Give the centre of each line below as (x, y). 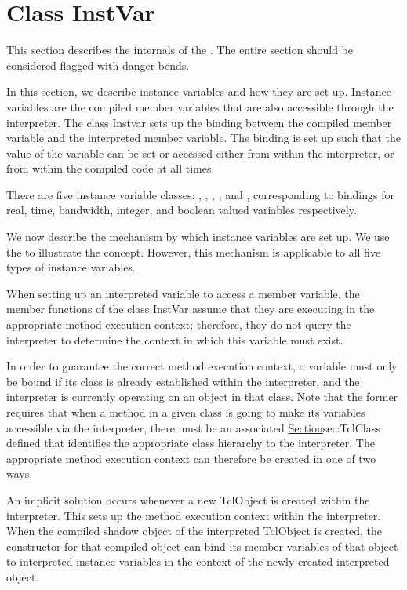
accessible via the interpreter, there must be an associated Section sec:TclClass (193, 427)
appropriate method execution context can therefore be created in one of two (191, 458)
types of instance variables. (71, 267)
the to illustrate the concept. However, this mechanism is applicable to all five (194, 251)
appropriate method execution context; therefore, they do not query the (179, 324)
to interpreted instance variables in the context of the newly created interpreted (198, 561)
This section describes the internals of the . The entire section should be (180, 50)
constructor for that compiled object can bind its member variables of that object (202, 546)
